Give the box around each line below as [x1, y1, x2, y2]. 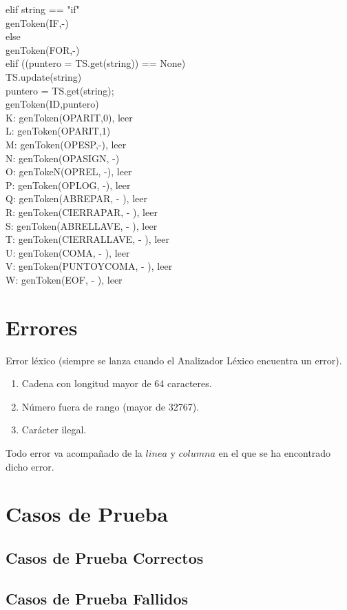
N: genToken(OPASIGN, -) [6, 150, 120, 165]
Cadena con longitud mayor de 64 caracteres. [21, 376, 212, 391]
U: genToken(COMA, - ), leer [6, 245, 130, 259]
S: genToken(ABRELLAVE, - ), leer [6, 218, 158, 233]
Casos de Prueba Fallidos [6, 587, 189, 609]
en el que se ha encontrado [218, 445, 331, 460]
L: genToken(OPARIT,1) [6, 124, 111, 138]
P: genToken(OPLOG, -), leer [6, 177, 131, 192]
